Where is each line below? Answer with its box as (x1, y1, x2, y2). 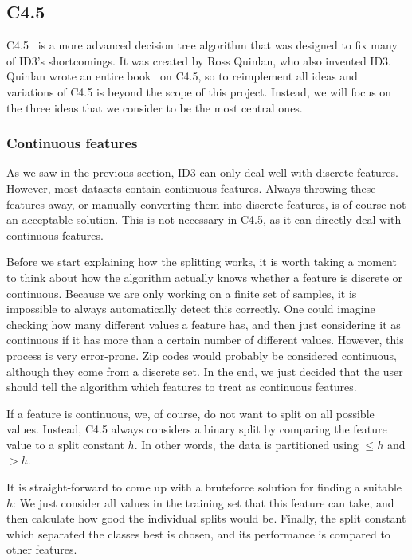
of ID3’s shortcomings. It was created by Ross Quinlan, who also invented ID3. (6, 52, 391, 69)
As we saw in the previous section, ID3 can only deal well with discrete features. (6, 164, 398, 181)
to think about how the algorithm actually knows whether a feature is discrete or (6, 268, 403, 285)
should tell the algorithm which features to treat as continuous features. (6, 378, 357, 395)
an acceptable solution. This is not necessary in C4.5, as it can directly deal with (6, 211, 402, 228)
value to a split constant (6, 436, 124, 452)
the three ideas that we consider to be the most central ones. (6, 99, 303, 116)
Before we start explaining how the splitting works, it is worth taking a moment (6, 253, 397, 270)
